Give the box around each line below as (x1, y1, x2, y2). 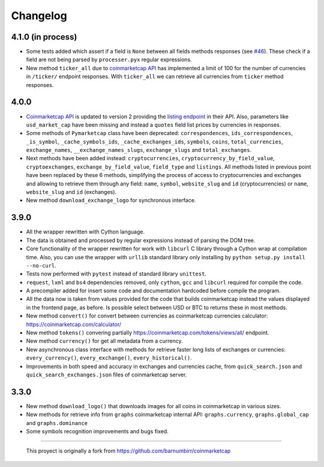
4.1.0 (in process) (11, 32, 77, 42)
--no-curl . (26, 262, 56, 269)
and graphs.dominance (26, 419, 88, 426)
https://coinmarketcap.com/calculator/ (26, 321, 122, 328)
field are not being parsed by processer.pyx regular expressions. (26, 56, 192, 63)
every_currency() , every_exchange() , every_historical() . (26, 354, 192, 361)
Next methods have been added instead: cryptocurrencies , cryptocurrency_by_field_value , (26, 155, 275, 162)
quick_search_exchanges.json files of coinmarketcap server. (26, 371, 187, 378)
